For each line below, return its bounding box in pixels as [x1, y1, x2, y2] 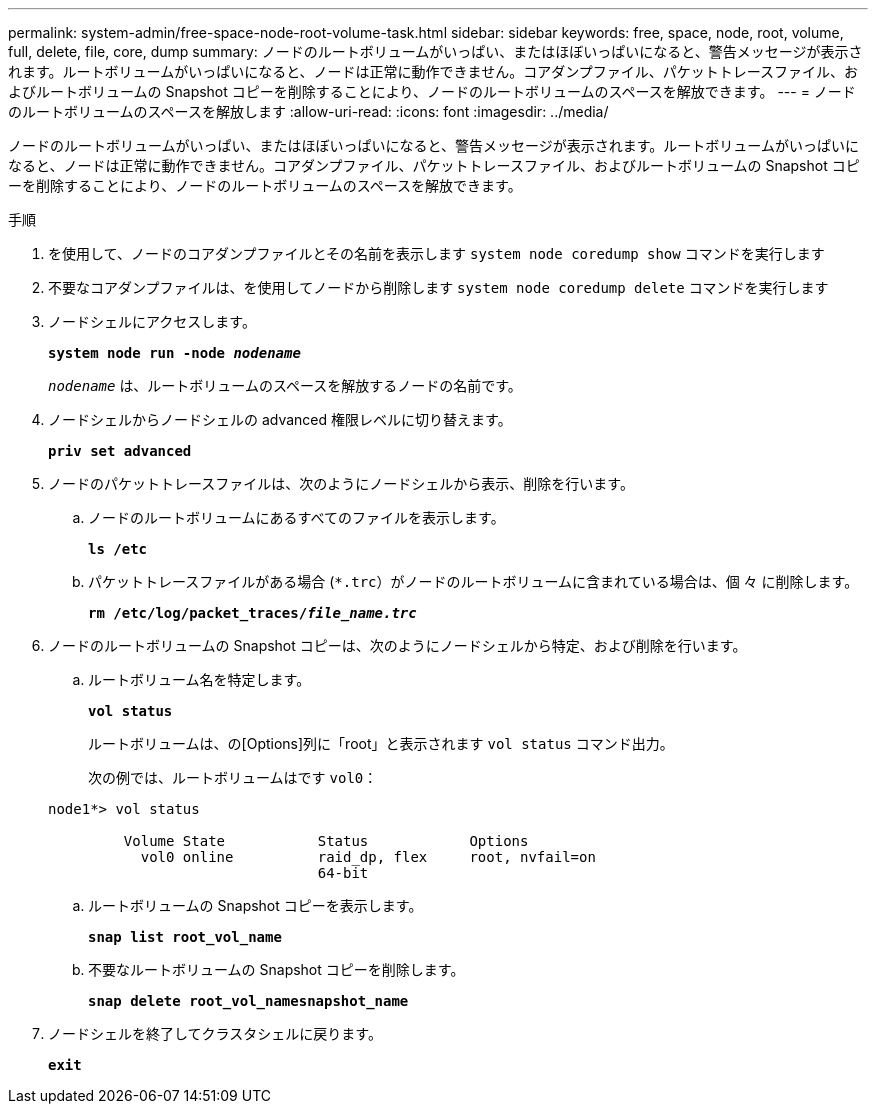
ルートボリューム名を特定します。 [88, 671, 311, 688]
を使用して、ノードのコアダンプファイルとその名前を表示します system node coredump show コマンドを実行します [48, 245, 825, 262]
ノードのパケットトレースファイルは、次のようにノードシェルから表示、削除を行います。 [48, 475, 634, 492]
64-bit [317, 865, 369, 881]
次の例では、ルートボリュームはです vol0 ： [88, 769, 378, 786]
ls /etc [88, 541, 148, 557]
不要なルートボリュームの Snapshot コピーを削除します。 [88, 961, 465, 978]
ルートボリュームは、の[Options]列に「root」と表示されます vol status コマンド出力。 [88, 735, 674, 752]
